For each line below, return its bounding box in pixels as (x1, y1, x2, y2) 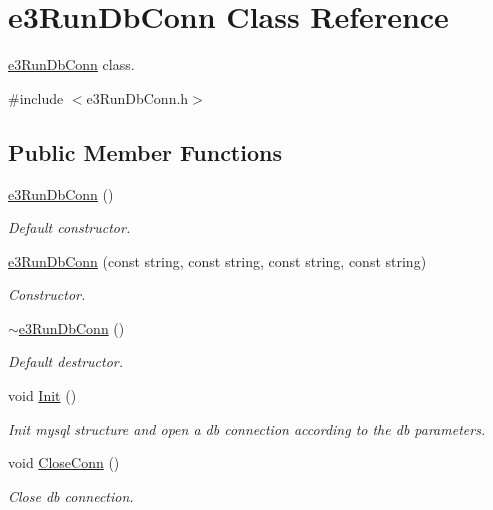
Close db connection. (8, 485, 134, 506)
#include (8, 87, 64, 108)
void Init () (8, 385, 77, 406)
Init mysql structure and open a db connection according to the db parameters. (8, 418, 486, 439)
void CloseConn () (8, 452, 120, 473)
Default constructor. (8, 217, 131, 238)
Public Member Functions (8, 136, 282, 167)
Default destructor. (8, 351, 124, 372)
